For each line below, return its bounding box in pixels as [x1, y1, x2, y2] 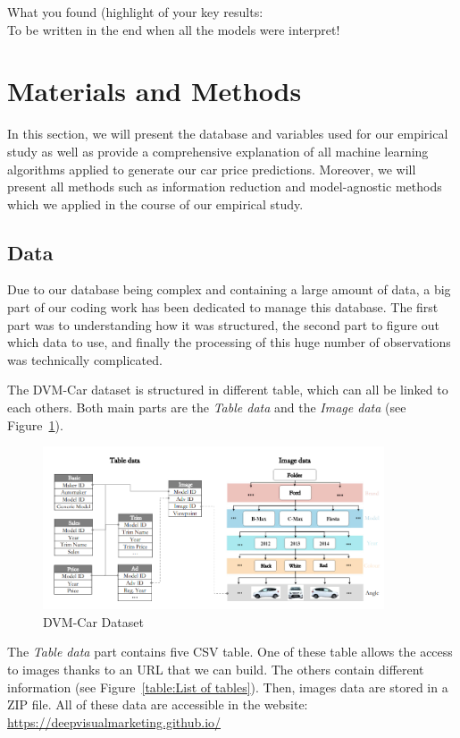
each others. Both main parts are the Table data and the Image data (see [7, 398, 406, 417]
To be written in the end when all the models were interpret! [7, 20, 340, 38]
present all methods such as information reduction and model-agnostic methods [7, 177, 442, 196]
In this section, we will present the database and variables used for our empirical [7, 124, 448, 143]
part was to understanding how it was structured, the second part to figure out [7, 315, 440, 334]
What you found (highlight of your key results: [7, 3, 263, 21]
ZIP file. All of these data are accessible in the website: [7, 695, 308, 714]
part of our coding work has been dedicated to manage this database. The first [7, 298, 439, 317]
